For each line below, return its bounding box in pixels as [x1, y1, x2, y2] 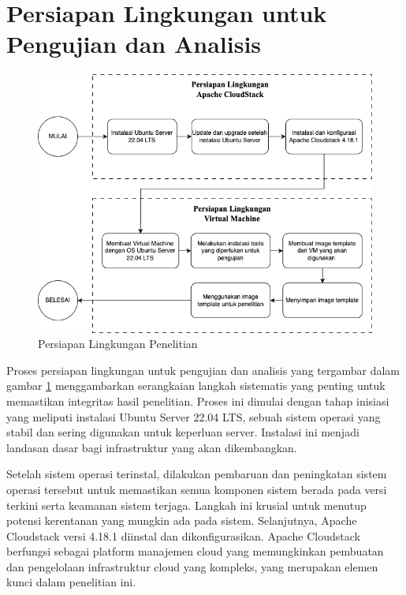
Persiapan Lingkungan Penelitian [38, 335, 198, 352]
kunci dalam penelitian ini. [6, 574, 136, 590]
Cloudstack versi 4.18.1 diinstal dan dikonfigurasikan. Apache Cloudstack [6, 527, 360, 544]
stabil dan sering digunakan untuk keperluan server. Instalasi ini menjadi [6, 424, 359, 440]
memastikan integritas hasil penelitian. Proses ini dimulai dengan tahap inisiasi [6, 392, 389, 409]
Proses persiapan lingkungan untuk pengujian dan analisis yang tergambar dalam [6, 361, 400, 378]
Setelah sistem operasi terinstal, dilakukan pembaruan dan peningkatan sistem [6, 466, 387, 482]
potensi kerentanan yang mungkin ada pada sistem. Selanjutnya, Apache [6, 512, 357, 529]
